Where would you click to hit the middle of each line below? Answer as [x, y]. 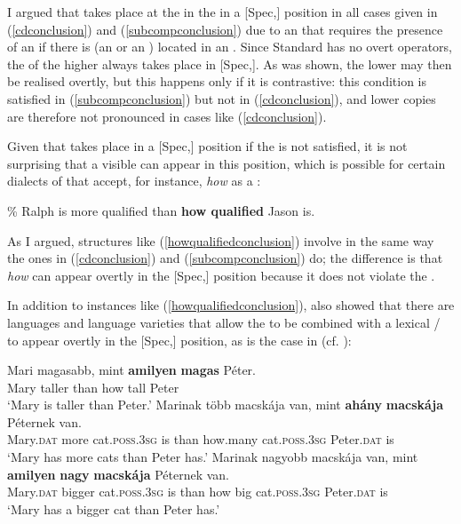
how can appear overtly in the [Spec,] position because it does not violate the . [221, 275]
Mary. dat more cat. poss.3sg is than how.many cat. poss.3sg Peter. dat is [201, 439]
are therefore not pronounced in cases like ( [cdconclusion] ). [167, 116]
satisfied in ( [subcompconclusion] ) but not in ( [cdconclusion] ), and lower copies [222, 98]
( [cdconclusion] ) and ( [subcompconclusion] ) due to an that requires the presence [225, 29]
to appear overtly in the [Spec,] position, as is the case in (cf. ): [179, 340]
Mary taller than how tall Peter [93, 387]
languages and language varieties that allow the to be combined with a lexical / [224, 322]
